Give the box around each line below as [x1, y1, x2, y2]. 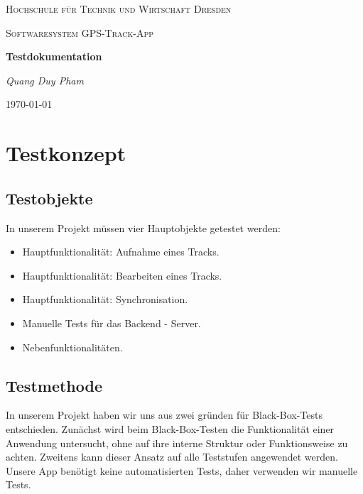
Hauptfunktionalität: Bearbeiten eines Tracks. [22, 268, 222, 282]
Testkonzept [6, 138, 126, 168]
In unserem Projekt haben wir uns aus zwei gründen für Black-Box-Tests [6, 407, 323, 422]
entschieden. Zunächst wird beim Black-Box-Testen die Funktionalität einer [6, 421, 335, 436]
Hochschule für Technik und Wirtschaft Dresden [6, 1, 232, 16]
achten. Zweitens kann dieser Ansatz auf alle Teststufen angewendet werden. [6, 449, 338, 464]
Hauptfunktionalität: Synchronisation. [22, 292, 188, 307]
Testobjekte [6, 187, 93, 209]
